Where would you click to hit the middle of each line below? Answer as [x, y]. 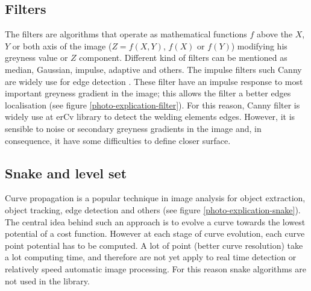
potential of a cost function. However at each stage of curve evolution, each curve [155, 233]
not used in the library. [47, 280]
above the [275, 34]
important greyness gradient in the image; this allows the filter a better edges [148, 93]
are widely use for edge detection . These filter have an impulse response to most [154, 81]
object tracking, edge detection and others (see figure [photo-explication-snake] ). [153, 209]
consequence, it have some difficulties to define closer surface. [118, 140]
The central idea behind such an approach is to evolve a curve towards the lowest [155, 221]
